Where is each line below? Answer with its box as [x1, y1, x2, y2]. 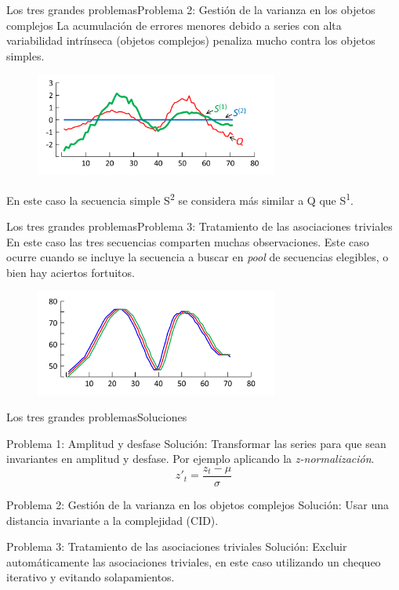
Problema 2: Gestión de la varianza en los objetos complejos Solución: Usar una [6, 497, 390, 513]
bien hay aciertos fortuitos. [6, 264, 135, 280]
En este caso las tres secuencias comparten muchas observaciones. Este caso [6, 233, 369, 249]
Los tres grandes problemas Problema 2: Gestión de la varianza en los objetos [6, 2, 375, 17]
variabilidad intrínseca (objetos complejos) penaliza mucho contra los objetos [6, 32, 375, 49]
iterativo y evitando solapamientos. [6, 569, 175, 585]
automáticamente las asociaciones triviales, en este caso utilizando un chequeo [6, 553, 381, 570]
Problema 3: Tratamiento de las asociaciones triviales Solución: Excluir [6, 538, 347, 555]
